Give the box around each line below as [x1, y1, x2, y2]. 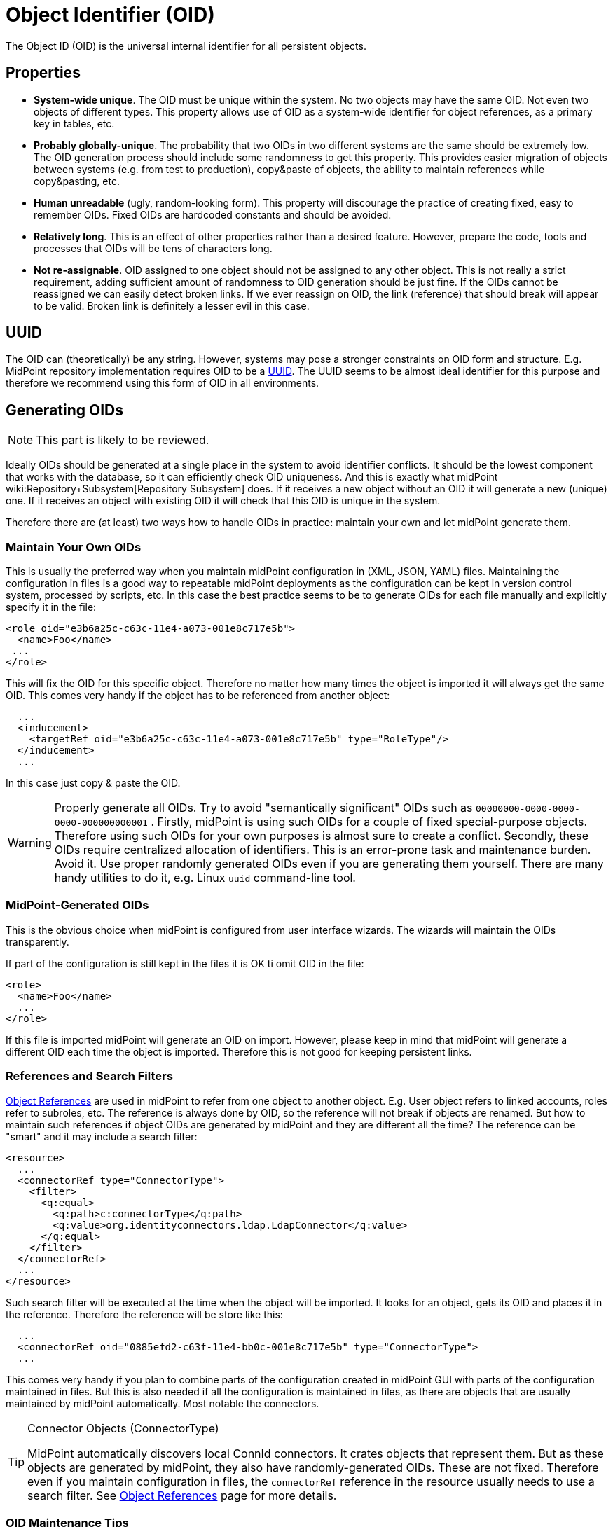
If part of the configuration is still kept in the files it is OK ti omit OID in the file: [6, 957, 364, 969]
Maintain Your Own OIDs [6, 539, 142, 554]
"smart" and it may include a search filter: [6, 1130, 198, 1142]
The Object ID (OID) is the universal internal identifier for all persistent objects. [6, 39, 366, 52]
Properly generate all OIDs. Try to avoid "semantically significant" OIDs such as [54, 801, 473, 815]
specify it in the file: [6, 601, 97, 614]
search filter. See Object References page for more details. [27, 1488, 337, 1502]
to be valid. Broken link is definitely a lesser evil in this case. [34, 299, 310, 312]
